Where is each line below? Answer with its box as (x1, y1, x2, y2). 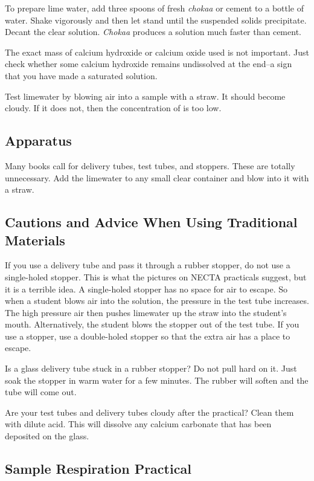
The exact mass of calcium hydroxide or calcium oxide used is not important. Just (5, 45, 309, 58)
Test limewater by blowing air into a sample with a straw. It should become (5, 89, 286, 102)
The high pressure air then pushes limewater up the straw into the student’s (5, 306, 287, 318)
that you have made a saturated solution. (5, 69, 158, 82)
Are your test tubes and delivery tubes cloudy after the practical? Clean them (5, 405, 294, 418)
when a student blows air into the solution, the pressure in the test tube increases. (5, 294, 309, 307)
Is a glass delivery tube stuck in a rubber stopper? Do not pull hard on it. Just (5, 362, 297, 375)
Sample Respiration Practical (5, 459, 191, 478)
